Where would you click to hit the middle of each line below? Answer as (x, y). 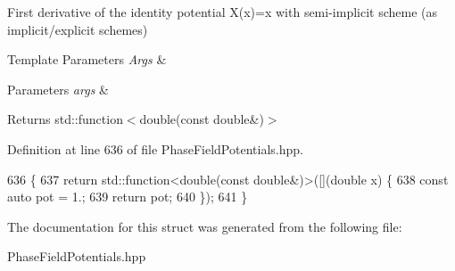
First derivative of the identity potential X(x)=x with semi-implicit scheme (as (223, 12)
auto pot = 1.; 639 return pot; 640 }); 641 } (128, 197)
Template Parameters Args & (87, 59)
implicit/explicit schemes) (78, 29)
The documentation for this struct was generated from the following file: (205, 226)
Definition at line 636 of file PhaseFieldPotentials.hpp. (155, 148)
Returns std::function (65, 119)
